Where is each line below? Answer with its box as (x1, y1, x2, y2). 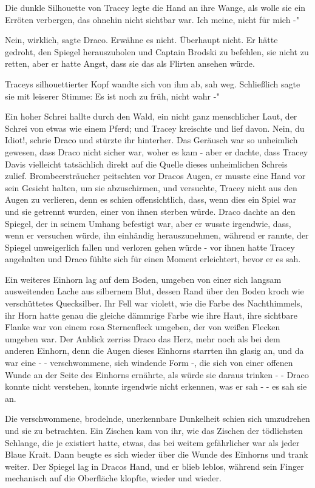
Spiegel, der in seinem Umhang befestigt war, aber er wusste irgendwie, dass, (5, 217, 291, 229)
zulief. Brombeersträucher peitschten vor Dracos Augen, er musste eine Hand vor (5, 169, 306, 182)
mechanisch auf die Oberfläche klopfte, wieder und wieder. (5, 472, 222, 484)
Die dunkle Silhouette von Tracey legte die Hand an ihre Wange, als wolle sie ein (5, 1, 306, 13)
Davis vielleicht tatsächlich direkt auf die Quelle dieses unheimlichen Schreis (5, 157, 288, 170)
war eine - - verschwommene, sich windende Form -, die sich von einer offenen (5, 356, 293, 369)
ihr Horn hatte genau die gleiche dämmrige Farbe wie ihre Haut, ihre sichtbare (5, 308, 297, 321)
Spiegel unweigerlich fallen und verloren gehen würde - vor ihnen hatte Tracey (5, 240, 295, 253)
